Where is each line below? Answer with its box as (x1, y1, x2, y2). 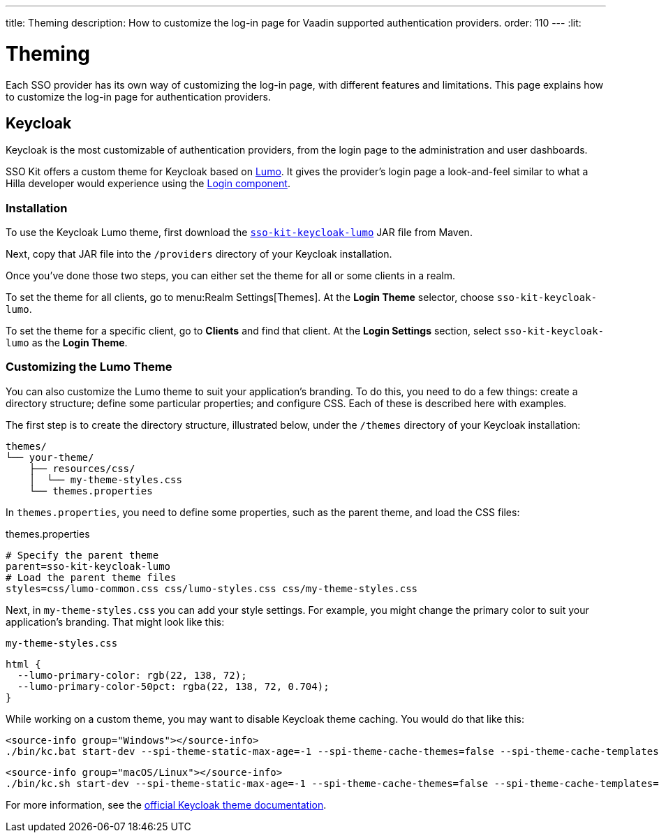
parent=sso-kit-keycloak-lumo (6, 560, 171, 572)
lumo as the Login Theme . (6, 337, 128, 349)
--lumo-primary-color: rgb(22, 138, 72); (17, 669, 247, 681)
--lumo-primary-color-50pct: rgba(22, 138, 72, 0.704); (17, 680, 329, 692)
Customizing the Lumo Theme (6, 360, 172, 374)
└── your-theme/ (6, 451, 94, 463)
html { (6, 658, 41, 670)
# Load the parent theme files (6, 571, 177, 583)
